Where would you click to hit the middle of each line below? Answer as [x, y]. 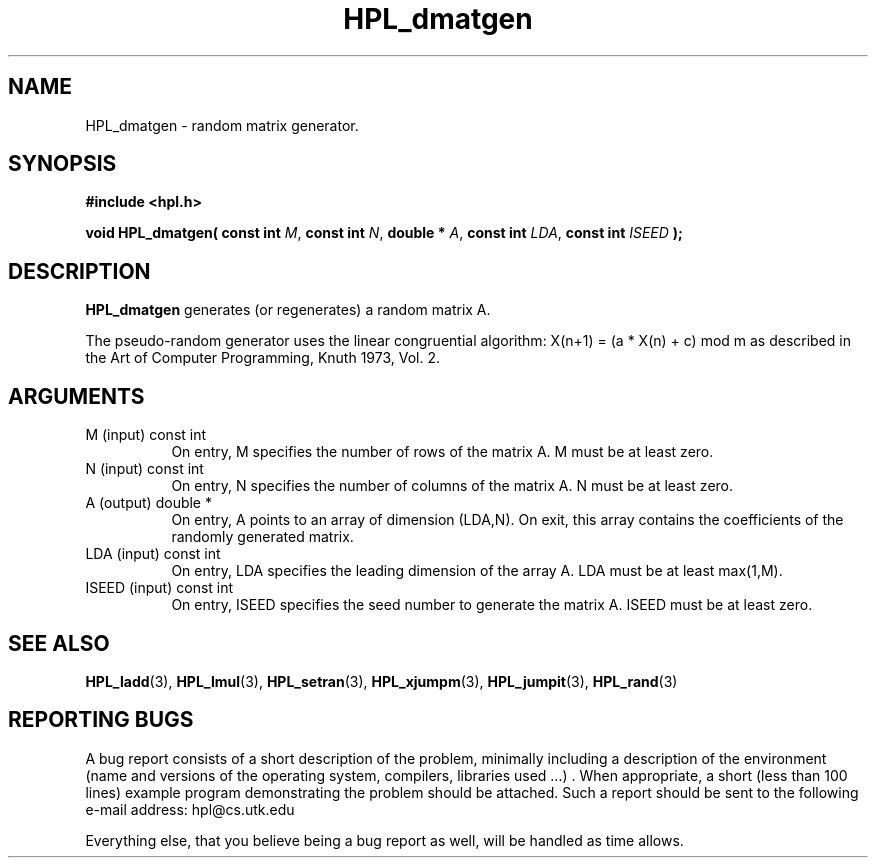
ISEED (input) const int [159, 588]
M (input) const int [146, 435]
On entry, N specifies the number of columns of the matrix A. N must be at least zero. [452, 486]
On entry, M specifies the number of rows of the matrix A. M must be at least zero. [442, 452]
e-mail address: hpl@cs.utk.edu [190, 809]
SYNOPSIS [62, 164]
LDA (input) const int [153, 554]
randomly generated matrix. [262, 537]
